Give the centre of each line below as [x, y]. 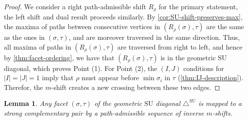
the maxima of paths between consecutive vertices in [82, 26]
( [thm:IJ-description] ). [211, 78]
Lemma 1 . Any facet [36, 103]
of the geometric [118, 103]
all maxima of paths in [38, 46]
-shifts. [222, 113]
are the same [225, 26]
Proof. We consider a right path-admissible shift [75, 6]
